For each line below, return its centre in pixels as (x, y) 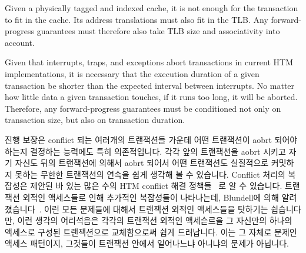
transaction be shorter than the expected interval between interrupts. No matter (150, 85)
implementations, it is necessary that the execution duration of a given (132, 73)
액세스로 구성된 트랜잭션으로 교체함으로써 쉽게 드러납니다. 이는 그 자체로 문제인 (151, 232)
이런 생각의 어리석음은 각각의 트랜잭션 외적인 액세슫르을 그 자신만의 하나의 (155, 220)
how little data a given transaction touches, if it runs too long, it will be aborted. (151, 97)
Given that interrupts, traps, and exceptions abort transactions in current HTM (149, 62)
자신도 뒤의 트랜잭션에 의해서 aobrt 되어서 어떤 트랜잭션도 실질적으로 (142, 163)
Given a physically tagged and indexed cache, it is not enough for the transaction (152, 8)
